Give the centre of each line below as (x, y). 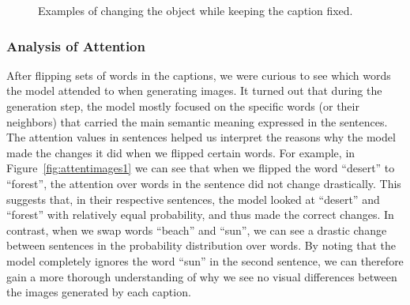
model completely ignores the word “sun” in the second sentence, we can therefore (205, 260)
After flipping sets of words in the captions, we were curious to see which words (199, 75)
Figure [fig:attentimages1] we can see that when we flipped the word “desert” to (201, 168)
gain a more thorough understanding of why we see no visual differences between (202, 276)
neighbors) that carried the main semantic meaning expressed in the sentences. (197, 121)
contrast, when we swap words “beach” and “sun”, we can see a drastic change (197, 230)
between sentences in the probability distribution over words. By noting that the (201, 245)
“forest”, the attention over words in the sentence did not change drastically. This (204, 183)
